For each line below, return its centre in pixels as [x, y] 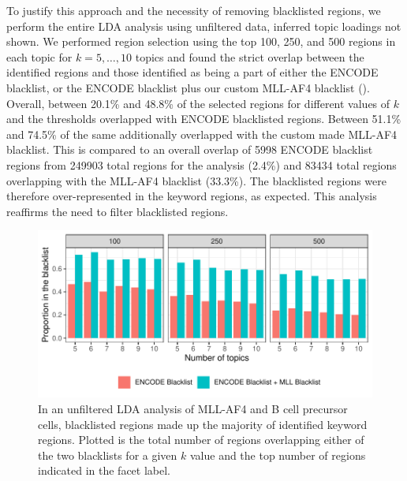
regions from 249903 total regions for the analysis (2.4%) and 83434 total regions [202, 164]
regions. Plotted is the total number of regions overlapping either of [201, 440]
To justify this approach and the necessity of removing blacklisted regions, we [194, 10]
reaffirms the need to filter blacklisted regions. [118, 211]
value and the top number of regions [278, 455]
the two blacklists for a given [108, 455]
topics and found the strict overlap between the [250, 56]
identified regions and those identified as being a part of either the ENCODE [192, 72]
